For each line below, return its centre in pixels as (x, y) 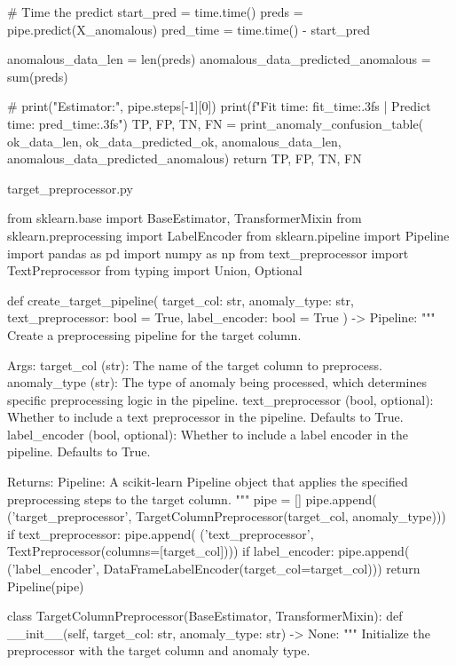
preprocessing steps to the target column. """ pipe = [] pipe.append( (192, 499)
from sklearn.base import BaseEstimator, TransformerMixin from (185, 218)
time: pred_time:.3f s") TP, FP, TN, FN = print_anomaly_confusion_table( (216, 123)
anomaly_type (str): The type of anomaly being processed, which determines (217, 382)
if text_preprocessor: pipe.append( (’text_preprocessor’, (161, 533)
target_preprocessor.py (70, 188)
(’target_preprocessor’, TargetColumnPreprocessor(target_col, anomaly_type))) (227, 516)
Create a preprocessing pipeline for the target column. (154, 334)
